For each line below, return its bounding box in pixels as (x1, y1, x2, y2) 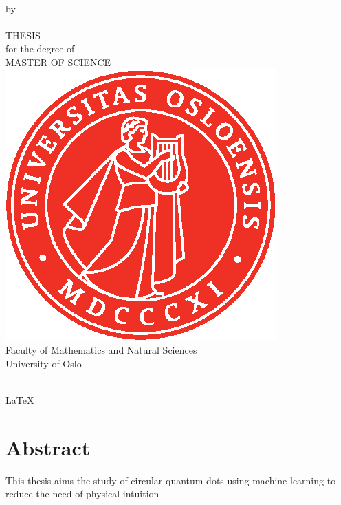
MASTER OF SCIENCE (5, 54, 111, 69)
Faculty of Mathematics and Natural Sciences (5, 343, 197, 357)
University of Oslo (5, 356, 82, 370)
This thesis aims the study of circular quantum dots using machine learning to (5, 473, 336, 487)
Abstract (5, 433, 91, 461)
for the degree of (5, 41, 75, 56)
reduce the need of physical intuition (5, 486, 159, 501)
